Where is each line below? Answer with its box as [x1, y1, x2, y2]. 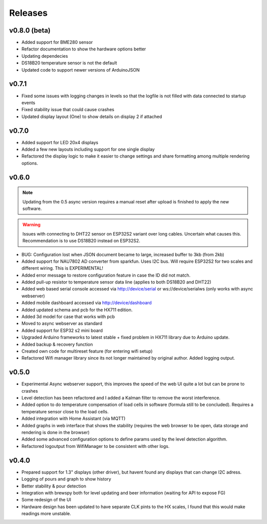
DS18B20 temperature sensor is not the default [21, 60, 117, 66]
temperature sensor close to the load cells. [21, 408, 109, 414]
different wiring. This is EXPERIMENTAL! [21, 265, 103, 271]
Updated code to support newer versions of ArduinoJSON [21, 67, 140, 73]
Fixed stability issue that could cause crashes [21, 107, 115, 113]
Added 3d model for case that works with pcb [21, 314, 115, 320]
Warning [22, 222, 41, 228]
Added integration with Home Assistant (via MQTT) [21, 415, 126, 422]
